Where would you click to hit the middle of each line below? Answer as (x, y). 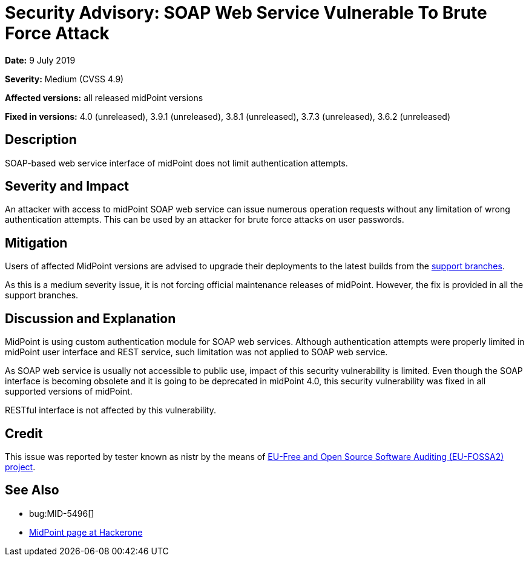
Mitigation (36, 243)
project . (20, 467)
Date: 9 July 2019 (40, 60)
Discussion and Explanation (90, 318)
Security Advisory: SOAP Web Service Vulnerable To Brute (246, 13)
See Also (32, 490)
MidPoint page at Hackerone (86, 532)
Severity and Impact (67, 186)
